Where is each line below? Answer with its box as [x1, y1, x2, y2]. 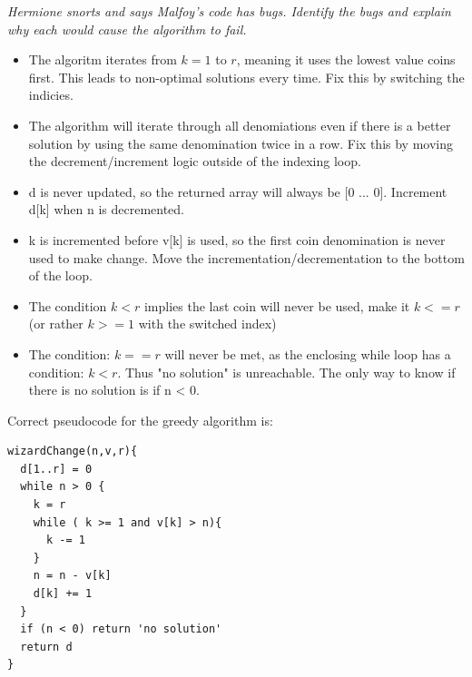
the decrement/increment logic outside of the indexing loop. [28, 152, 361, 171]
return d [20, 640, 73, 653]
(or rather [28, 314, 84, 333]
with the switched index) [138, 314, 277, 333]
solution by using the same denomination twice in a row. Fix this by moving [28, 133, 454, 152]
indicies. [28, 85, 74, 104]
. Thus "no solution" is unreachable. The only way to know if [117, 362, 456, 381]
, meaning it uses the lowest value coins [236, 50, 456, 69]
